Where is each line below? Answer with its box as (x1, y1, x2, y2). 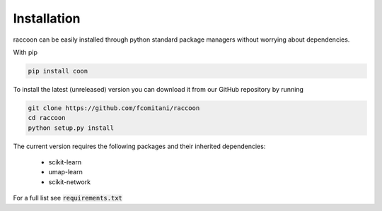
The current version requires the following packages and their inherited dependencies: (13, 142, 266, 150)
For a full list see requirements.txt (13, 194, 123, 203)
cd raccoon (28, 114, 66, 122)
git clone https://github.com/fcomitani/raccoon (28, 104, 200, 112)
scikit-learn (48, 158, 81, 167)
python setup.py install (28, 123, 115, 132)
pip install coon (28, 67, 88, 75)
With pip (13, 48, 38, 56)
